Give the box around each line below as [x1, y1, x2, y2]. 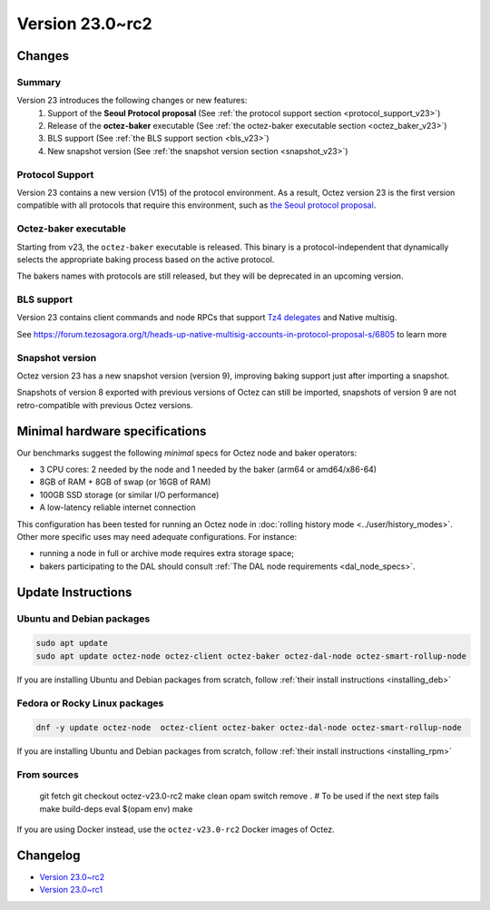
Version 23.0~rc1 [39, 885, 103, 895]
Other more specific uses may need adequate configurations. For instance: [16, 532, 298, 543]
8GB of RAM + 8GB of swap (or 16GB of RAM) [39, 476, 211, 487]
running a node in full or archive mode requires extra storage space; [39, 548, 295, 559]
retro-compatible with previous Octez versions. [16, 399, 193, 410]
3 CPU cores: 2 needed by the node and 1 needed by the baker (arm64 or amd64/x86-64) [39, 464, 377, 475]
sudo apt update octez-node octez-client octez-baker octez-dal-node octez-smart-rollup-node [35, 651, 467, 661]
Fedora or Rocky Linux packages [16, 697, 164, 709]
